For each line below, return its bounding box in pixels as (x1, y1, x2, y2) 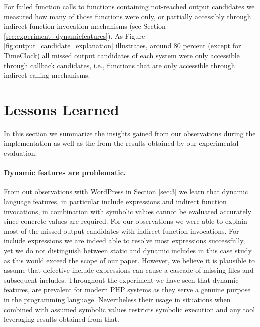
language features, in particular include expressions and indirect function (4, 196, 227, 207)
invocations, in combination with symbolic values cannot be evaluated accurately (4, 206, 251, 216)
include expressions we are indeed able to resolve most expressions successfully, (4, 235, 245, 246)
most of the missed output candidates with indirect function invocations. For (4, 225, 239, 236)
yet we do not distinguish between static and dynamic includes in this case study (4, 245, 252, 256)
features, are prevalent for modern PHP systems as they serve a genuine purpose (4, 284, 251, 295)
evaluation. (4, 148, 37, 158)
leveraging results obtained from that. (4, 314, 119, 324)
